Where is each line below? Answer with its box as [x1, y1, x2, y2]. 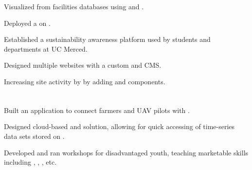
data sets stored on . [4, 131, 65, 141]
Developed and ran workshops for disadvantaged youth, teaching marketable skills [4, 147, 249, 157]
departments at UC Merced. [4, 43, 88, 54]
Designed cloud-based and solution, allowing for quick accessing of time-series [4, 121, 235, 132]
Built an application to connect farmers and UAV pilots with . [4, 105, 190, 115]
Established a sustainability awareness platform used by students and [4, 34, 211, 44]
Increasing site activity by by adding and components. [4, 76, 165, 86]
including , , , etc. [4, 157, 57, 167]
